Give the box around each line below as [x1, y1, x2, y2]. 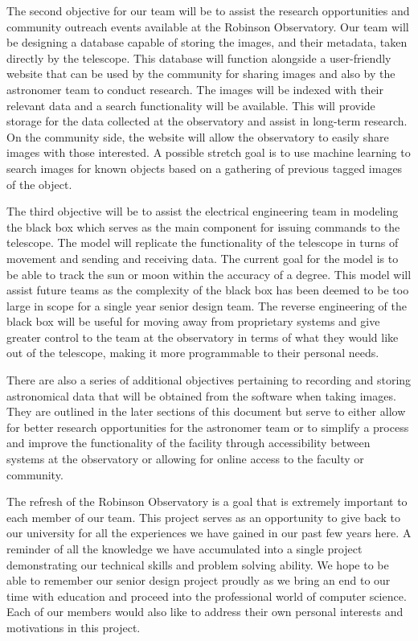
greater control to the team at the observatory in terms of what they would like [6, 328, 399, 345]
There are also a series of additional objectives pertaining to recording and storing [6, 372, 412, 388]
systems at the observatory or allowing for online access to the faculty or [6, 450, 364, 467]
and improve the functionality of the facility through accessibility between [6, 434, 371, 451]
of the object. [6, 175, 72, 192]
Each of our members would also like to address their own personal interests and [6, 603, 404, 620]
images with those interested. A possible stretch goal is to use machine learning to [6, 144, 411, 161]
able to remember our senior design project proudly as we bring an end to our [6, 572, 391, 589]
